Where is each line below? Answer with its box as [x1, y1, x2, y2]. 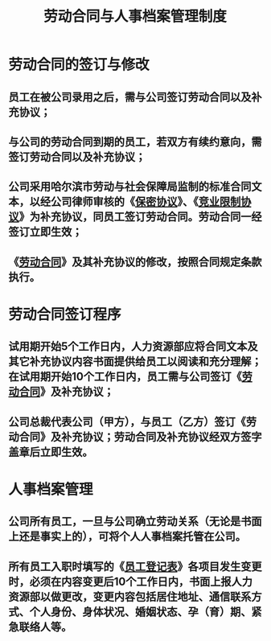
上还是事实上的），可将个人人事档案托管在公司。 [8, 530, 247, 544]
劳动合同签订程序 [8, 305, 122, 323]
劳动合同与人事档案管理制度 [43, 7, 227, 26]
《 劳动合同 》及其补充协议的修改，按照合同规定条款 [8, 255, 262, 269]
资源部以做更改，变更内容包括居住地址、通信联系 [8, 590, 252, 603]
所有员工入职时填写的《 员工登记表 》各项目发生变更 [8, 560, 262, 573]
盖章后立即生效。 [8, 445, 93, 458]
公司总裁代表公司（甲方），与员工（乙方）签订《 [8, 415, 247, 429]
